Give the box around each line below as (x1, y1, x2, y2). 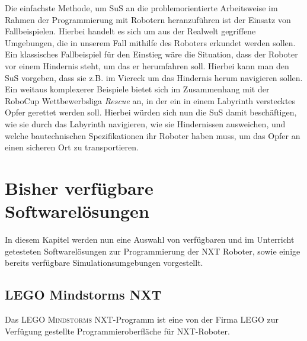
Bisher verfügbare (5, 175, 153, 200)
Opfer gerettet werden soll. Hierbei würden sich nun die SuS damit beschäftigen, (5, 106, 297, 118)
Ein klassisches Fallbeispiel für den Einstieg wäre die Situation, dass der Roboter (5, 48, 298, 60)
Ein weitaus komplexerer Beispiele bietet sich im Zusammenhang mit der (5, 83, 270, 95)
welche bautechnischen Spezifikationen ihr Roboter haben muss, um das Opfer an (5, 129, 300, 141)
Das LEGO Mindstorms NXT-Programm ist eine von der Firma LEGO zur (5, 313, 279, 326)
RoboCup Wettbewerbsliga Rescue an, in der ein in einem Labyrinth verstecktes (5, 94, 296, 107)
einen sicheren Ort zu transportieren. (5, 141, 139, 153)
